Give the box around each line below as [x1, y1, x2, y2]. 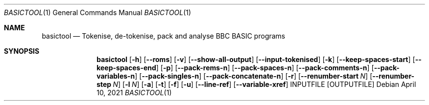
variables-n [96, 72, 135, 80]
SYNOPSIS [4, 47, 40, 55]
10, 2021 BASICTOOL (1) [96, 88, 172, 97]
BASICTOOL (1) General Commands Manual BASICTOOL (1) [4, 8, 191, 17]
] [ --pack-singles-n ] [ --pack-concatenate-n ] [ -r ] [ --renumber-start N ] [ [135, 72, 373, 80]
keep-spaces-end [96, 63, 156, 72]
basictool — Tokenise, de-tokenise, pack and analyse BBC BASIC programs [42, 32, 286, 40]
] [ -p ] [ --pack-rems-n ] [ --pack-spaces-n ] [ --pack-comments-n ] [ [156, 63, 374, 72]
